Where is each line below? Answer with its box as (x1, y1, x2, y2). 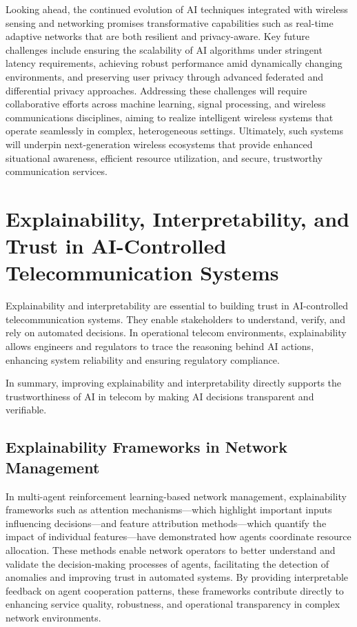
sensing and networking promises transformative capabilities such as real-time (6, 15, 334, 30)
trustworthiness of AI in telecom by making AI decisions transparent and (6, 389, 314, 403)
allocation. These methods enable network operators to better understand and (6, 542, 336, 557)
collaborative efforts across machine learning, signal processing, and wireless (6, 96, 326, 111)
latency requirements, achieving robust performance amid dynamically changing (6, 56, 343, 70)
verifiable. (6, 402, 47, 417)
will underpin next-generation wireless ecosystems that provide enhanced (6, 136, 313, 151)
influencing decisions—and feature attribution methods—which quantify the (6, 515, 327, 530)
